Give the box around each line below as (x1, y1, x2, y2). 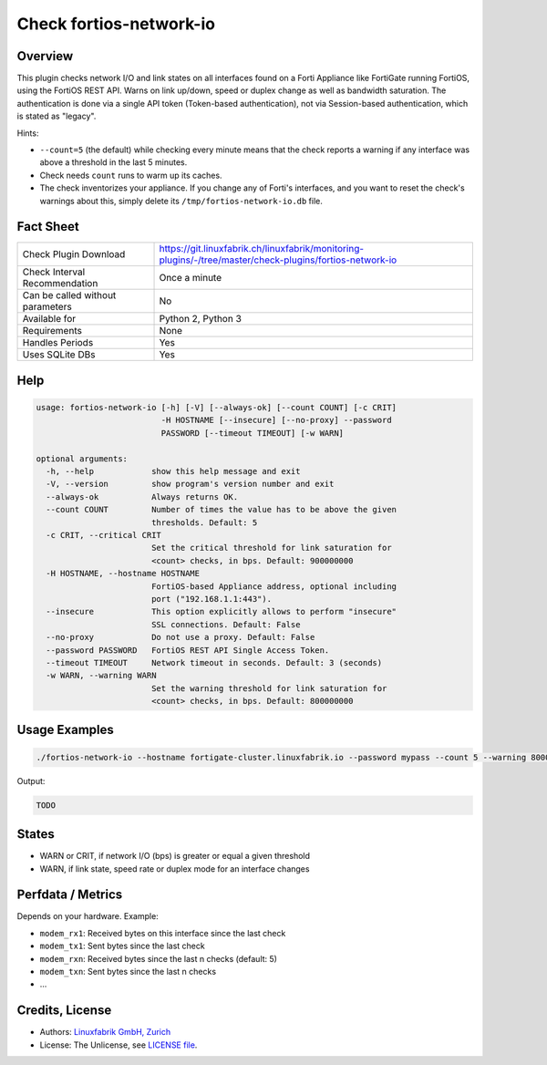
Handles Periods (22, 336, 94, 349)
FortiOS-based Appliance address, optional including (150, 581, 397, 592)
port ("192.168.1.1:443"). (150, 594, 273, 604)
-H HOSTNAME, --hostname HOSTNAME (46, 568, 201, 579)
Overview (16, 48, 74, 64)
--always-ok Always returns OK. (46, 491, 239, 501)
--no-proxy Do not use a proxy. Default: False (46, 632, 315, 643)
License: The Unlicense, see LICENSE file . (39, 1039, 198, 1050)
